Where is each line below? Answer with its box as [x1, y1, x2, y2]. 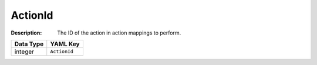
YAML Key [50, 40, 80, 48]
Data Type [14, 40, 44, 48]
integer [14, 47, 35, 56]
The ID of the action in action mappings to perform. [57, 29, 181, 36]
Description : [11, 29, 42, 36]
